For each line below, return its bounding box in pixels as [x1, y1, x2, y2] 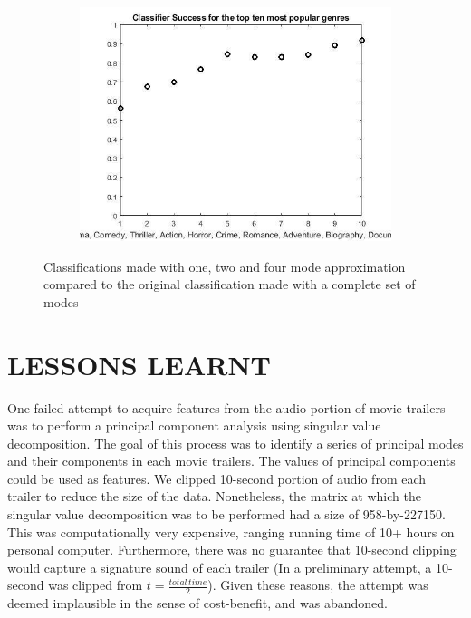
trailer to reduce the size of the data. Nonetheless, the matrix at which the [7, 487, 421, 506]
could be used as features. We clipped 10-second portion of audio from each [7, 468, 427, 488]
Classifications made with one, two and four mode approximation [43, 256, 406, 275]
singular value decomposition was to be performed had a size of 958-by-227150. [7, 505, 446, 524]
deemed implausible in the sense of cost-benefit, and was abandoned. [7, 594, 388, 613]
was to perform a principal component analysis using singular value [7, 416, 381, 435]
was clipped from [48, 575, 143, 594]
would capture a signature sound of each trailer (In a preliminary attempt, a [7, 557, 432, 576]
